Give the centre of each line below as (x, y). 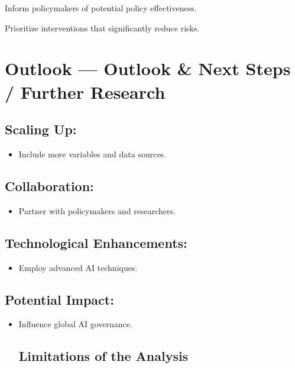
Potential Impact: (59, 299)
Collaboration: (49, 185)
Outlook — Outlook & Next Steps (148, 68)
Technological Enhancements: (96, 242)
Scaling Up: (41, 129)
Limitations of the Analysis (103, 356)
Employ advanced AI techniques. (78, 267)
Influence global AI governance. (75, 324)
